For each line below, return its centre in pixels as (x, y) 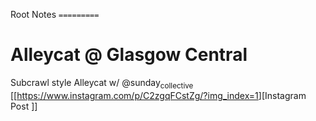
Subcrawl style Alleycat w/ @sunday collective (102, 83)
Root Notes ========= (55, 14)
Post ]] (24, 106)
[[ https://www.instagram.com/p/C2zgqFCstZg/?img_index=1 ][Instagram (158, 95)
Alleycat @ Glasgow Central (129, 55)
